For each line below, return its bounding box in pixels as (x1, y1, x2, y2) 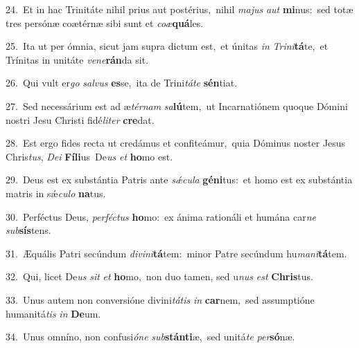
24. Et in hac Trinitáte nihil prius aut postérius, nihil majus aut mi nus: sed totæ (6, 2, 353, 16)
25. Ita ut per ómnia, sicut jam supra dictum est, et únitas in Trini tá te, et (6, 39, 329, 53)
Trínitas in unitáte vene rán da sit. (6, 52, 149, 66)
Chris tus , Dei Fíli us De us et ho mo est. (6, 149, 173, 163)
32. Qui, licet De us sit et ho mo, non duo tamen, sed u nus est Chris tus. (6, 269, 313, 284)
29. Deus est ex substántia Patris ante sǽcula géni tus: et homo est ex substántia (6, 172, 353, 187)
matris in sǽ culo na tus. (6, 185, 106, 200)
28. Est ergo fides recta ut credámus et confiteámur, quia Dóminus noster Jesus (6, 136, 346, 150)
